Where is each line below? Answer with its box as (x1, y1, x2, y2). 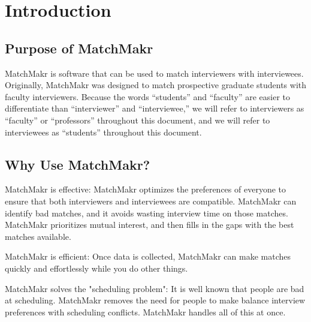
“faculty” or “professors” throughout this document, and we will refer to (5, 113, 270, 126)
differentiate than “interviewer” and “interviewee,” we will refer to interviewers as (5, 102, 304, 115)
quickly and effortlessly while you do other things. (5, 261, 188, 274)
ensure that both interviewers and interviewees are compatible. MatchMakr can (5, 194, 297, 207)
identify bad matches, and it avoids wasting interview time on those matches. (5, 206, 288, 219)
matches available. (5, 230, 71, 242)
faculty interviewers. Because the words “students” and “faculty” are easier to (5, 90, 291, 103)
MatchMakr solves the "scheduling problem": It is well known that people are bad (5, 282, 304, 294)
